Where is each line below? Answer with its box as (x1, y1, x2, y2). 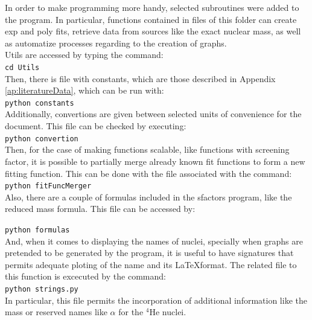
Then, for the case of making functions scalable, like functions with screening (5, 143, 290, 156)
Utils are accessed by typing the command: (5, 48, 164, 61)
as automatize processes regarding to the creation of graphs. (5, 36, 227, 49)
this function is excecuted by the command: (5, 270, 166, 283)
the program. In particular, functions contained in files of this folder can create (5, 13, 297, 25)
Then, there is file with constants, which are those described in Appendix (5, 72, 276, 85)
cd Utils (5, 63, 40, 72)
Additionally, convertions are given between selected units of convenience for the (5, 107, 302, 120)
